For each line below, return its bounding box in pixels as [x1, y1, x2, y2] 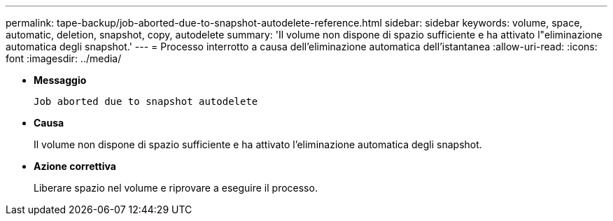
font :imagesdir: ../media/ [6, 52, 122, 64]
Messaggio [34, 74, 87, 86]
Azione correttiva [34, 160, 116, 172]
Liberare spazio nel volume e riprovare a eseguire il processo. [34, 182, 318, 194]
